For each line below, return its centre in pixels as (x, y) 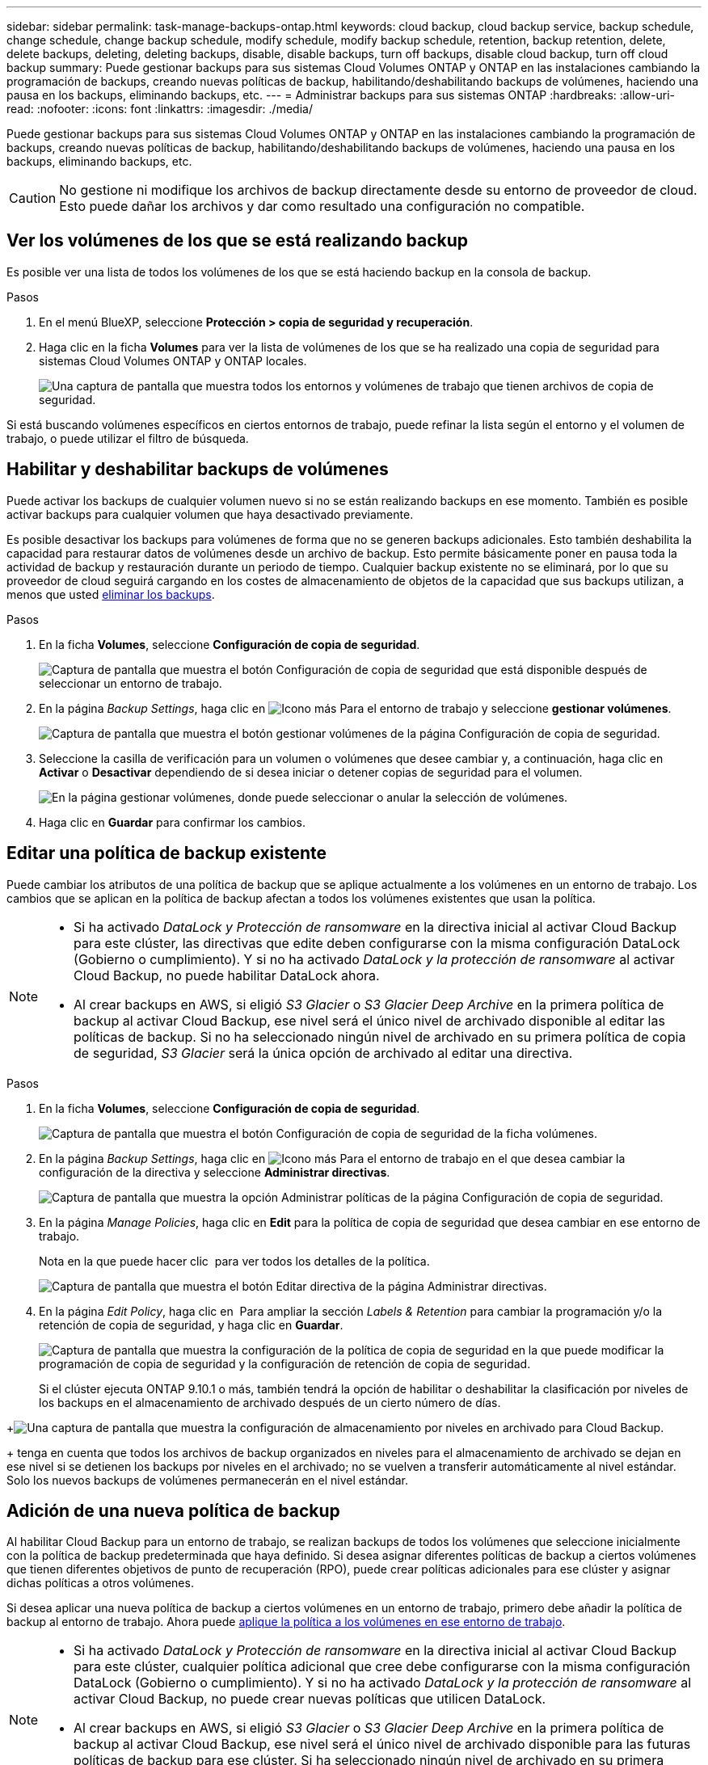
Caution (33, 198)
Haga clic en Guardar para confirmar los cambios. (172, 822)
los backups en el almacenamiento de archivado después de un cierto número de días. (270, 1402)
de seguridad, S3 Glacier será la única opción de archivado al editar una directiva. (323, 1053)
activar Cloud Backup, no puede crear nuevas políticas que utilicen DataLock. (310, 1699)
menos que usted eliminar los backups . (111, 594)
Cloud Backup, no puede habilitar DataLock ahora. (227, 975)
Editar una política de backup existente (167, 853)
